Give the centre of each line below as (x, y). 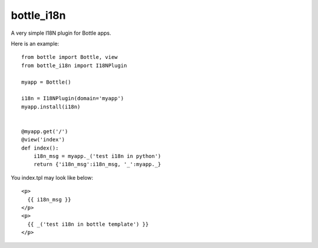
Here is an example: (35, 44)
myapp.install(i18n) (51, 107)
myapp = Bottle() (46, 82)
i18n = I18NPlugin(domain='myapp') (73, 98)
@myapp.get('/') (45, 131)
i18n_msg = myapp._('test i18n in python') (97, 156)
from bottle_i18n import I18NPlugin (74, 65)
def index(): (40, 148)
